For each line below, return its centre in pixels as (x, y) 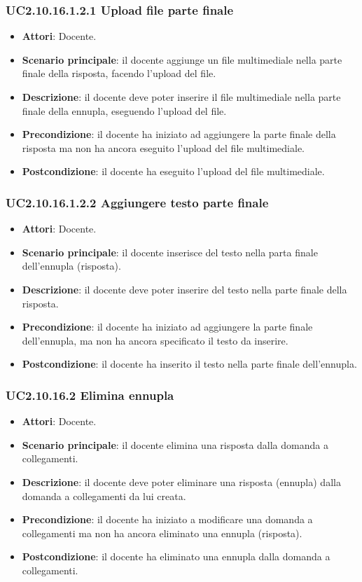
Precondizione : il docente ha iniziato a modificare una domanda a (167, 519)
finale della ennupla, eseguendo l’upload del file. (124, 110)
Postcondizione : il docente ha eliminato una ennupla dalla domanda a (176, 556)
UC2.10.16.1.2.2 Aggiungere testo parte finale (137, 202)
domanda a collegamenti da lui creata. (104, 496)
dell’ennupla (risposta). (71, 266)
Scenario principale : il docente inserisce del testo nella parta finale (170, 252)
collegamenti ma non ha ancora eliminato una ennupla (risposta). (162, 533)
